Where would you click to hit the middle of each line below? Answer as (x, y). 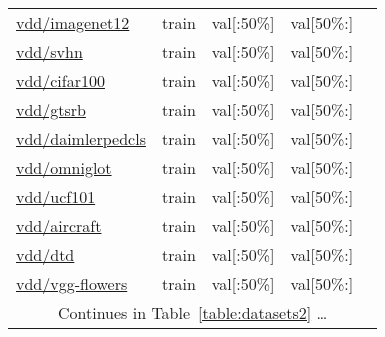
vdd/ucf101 (56, 196)
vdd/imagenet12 (73, 22)
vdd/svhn (49, 51)
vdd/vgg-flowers (72, 283)
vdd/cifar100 (60, 80)
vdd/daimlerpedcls (81, 138)
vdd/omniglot (64, 167)
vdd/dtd (45, 254)
